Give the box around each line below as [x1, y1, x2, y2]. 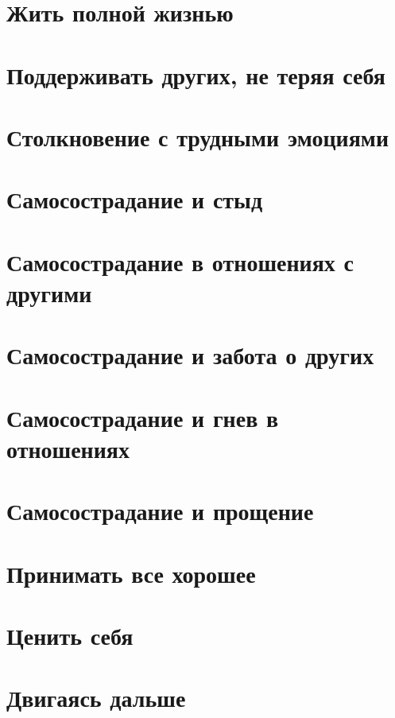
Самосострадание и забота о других [6, 339, 374, 371]
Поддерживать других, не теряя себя [6, 58, 385, 91]
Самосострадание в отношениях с [6, 245, 354, 277]
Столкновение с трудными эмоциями [6, 120, 389, 153]
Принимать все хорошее [6, 557, 256, 589]
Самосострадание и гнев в [6, 401, 279, 433]
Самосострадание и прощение [6, 495, 314, 527]
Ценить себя [6, 619, 134, 651]
